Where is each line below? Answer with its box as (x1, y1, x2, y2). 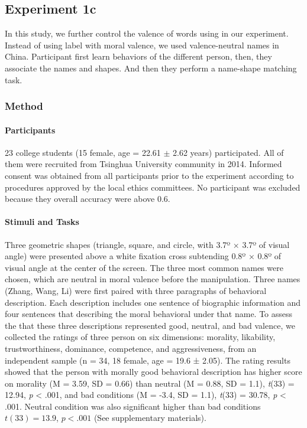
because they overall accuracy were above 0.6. (5, 192, 170, 205)
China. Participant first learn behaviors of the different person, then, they (5, 50, 272, 63)
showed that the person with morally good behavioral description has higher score (5, 365, 302, 378)
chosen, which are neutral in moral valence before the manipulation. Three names (5, 273, 300, 285)
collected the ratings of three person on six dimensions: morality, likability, (5, 331, 276, 343)
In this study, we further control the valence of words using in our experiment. (5, 27, 289, 40)
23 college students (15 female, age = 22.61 (5, 146, 161, 158)
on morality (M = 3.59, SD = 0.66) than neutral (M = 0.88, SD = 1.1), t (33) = (5, 377, 295, 389)
